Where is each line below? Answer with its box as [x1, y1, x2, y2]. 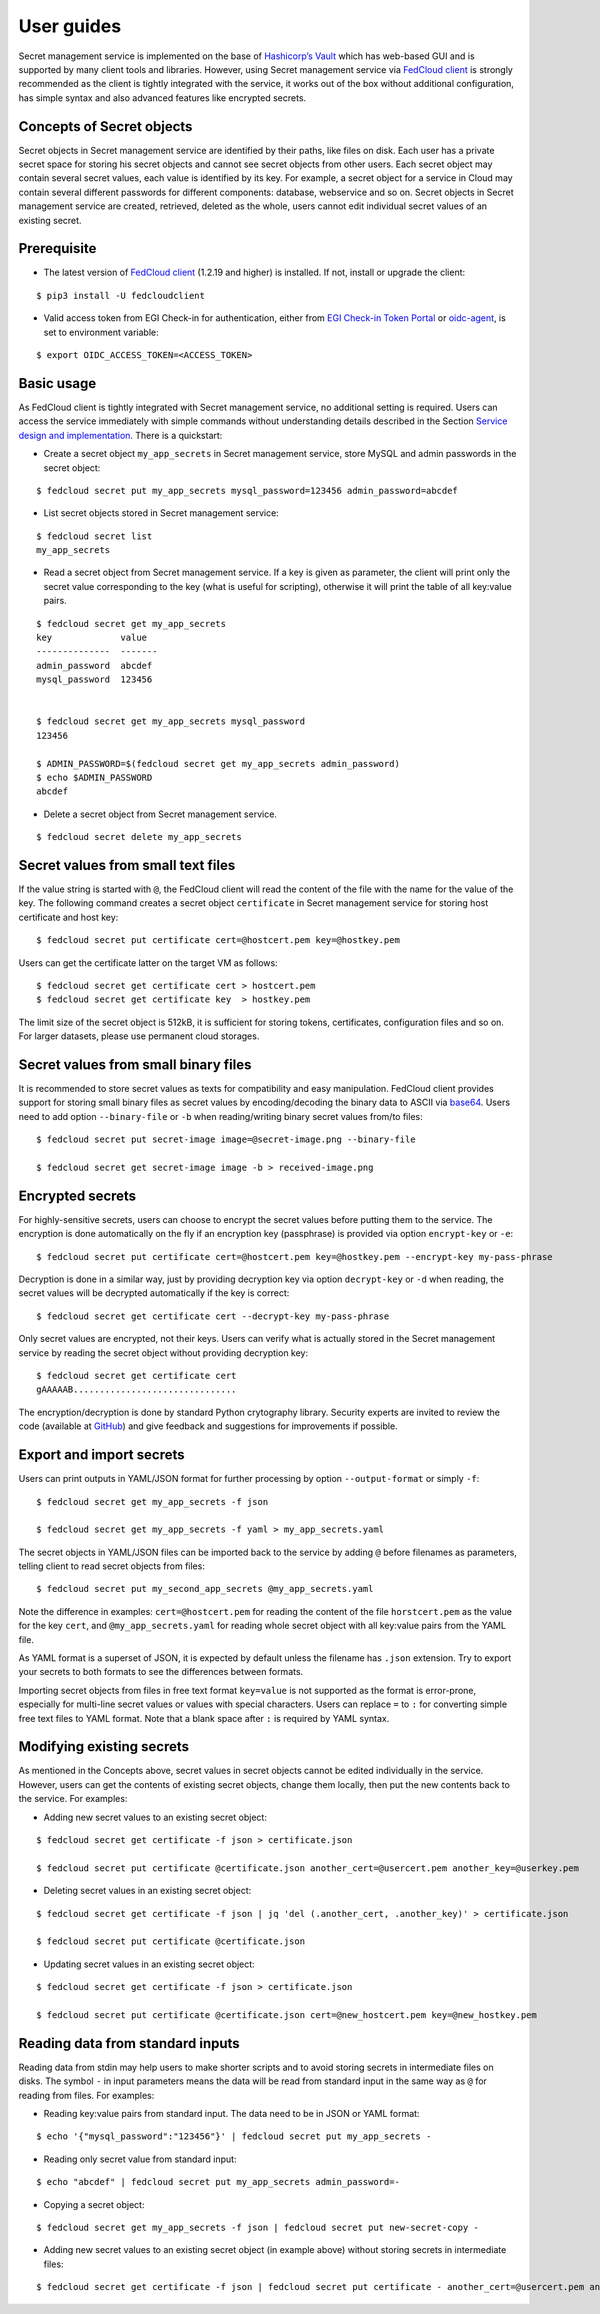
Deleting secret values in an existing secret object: [43, 1885, 252, 1897]
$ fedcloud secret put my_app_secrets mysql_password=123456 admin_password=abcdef [36, 485, 459, 496]
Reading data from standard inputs [18, 2035, 240, 2052]
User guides [18, 15, 122, 37]
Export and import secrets [18, 1446, 185, 1464]
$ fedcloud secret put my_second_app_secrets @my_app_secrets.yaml [36, 1583, 374, 1595]
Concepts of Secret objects [18, 118, 193, 135]
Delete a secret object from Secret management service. [43, 808, 277, 820]
